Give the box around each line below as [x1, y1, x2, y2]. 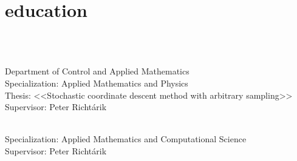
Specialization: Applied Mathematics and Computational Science [5, 133, 247, 145]
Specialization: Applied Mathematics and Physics [5, 76, 188, 89]
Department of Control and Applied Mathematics [5, 65, 189, 77]
